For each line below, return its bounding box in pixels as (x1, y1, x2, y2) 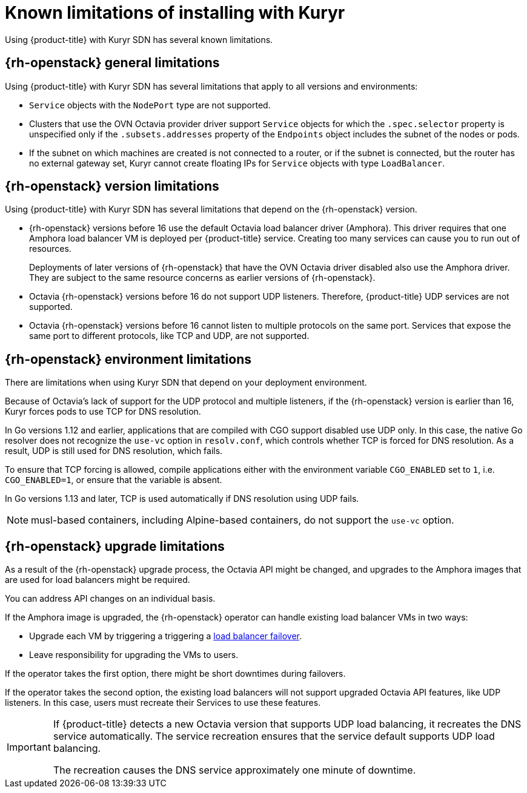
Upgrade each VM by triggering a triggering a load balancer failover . (29, 631, 302, 642)
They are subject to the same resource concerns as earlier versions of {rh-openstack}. (29, 272, 376, 283)
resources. (29, 243, 71, 254)
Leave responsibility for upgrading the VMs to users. (29, 650, 239, 660)
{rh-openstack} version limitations (5, 179, 219, 194)
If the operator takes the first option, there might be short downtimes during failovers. (5, 668, 346, 679)
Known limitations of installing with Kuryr (5, 2, 345, 23)
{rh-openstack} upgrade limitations (5, 538, 225, 554)
